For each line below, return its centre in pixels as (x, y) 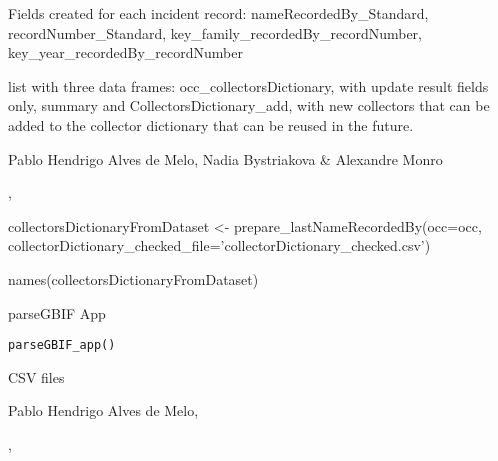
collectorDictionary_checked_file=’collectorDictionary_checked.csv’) (219, 245)
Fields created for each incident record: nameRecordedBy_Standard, (218, 13)
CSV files (36, 376)
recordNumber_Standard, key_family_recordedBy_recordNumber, (215, 32)
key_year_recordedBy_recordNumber (125, 52)
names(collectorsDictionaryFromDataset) (133, 278)
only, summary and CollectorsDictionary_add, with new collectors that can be (249, 105)
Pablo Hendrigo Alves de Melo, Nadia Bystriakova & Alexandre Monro (225, 158)
